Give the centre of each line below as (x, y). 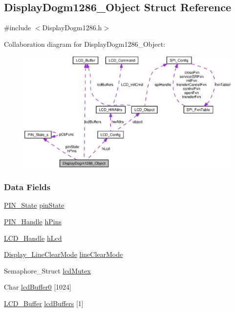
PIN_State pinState (34, 205)
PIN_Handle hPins (33, 222)
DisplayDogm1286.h (72, 28)
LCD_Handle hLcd (33, 238)
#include (18, 28)
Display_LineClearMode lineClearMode (64, 254)
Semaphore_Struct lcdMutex (47, 270)
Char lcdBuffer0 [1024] (38, 287)
